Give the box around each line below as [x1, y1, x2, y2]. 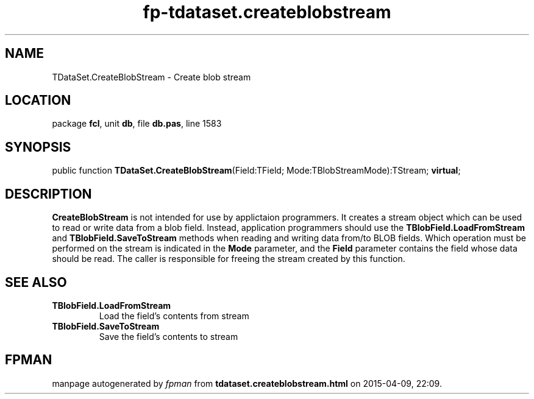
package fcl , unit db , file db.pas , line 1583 [52, 118, 222, 129]
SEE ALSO [5, 274, 67, 290]
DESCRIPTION [5, 186, 92, 202]
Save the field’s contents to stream [99, 331, 238, 342]
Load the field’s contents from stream [99, 310, 249, 321]
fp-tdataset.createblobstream [143, 2, 391, 23]
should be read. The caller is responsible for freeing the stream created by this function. [52, 253, 405, 264]
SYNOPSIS [5, 139, 71, 155]
